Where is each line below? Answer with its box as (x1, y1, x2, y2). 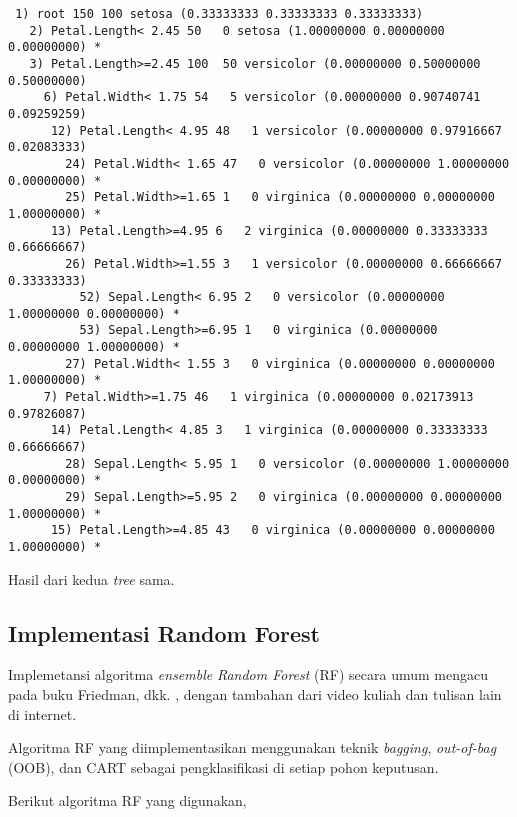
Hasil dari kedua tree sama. (8, 568, 175, 589)
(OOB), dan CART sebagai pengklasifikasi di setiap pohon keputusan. (8, 756, 439, 777)
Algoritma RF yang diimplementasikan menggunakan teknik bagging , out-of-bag (8, 737, 497, 758)
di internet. (8, 703, 77, 724)
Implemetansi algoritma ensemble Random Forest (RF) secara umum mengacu (8, 664, 488, 685)
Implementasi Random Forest (8, 617, 320, 648)
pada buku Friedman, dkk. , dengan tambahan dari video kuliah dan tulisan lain (8, 684, 502, 705)
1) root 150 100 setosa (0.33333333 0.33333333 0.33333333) (15, 7, 424, 21)
